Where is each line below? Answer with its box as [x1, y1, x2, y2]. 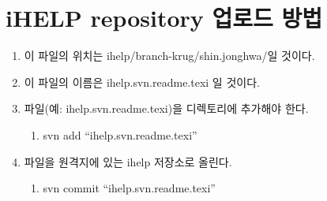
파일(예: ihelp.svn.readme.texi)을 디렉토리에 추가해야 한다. [24, 100, 309, 117]
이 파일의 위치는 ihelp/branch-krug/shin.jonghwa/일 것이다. [24, 47, 315, 64]
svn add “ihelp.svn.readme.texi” [43, 126, 197, 143]
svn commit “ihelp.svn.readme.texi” [43, 180, 216, 196]
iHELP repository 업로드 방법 [6, 2, 323, 34]
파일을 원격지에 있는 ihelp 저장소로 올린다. [24, 153, 232, 169]
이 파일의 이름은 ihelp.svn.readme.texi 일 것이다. [24, 73, 260, 90]
